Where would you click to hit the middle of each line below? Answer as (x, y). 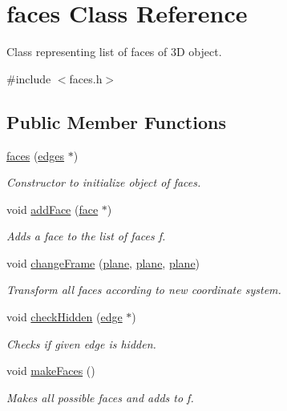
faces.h (86, 78)
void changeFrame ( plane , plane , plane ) (103, 262)
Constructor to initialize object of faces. (104, 182)
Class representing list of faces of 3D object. (114, 52)
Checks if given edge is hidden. (81, 343)
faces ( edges (36, 155)
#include (29, 78)
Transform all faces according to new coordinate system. (144, 290)
